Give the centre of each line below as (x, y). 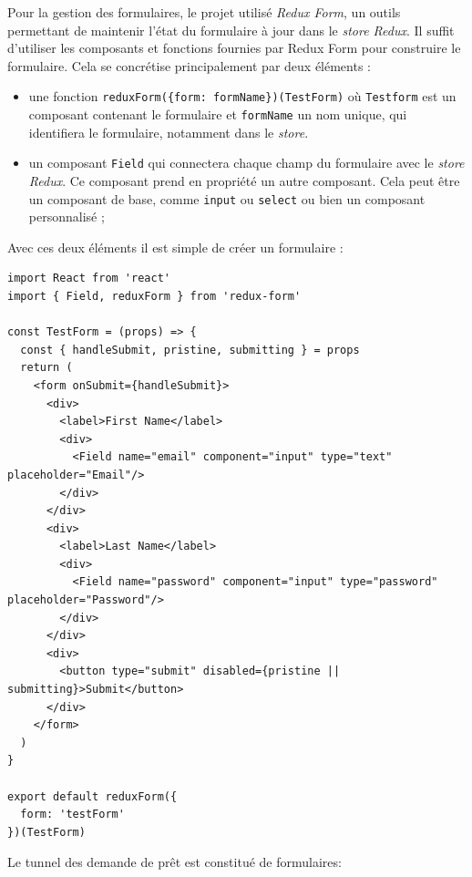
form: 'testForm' (72, 815)
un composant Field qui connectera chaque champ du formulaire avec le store (246, 163)
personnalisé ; (67, 217)
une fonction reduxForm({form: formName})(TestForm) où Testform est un (242, 96)
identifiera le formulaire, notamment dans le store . (169, 132)
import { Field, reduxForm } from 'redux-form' (154, 296)
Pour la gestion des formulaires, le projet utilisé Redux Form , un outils (204, 12)
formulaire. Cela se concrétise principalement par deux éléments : (189, 65)
